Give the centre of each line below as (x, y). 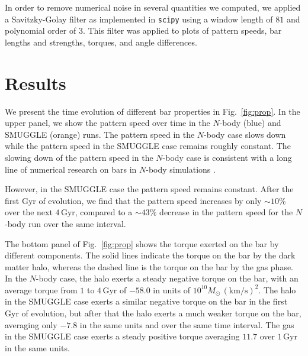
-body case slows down (245, 134)
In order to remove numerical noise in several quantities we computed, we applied (153, 7)
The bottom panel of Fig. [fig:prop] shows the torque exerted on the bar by (142, 243)
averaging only (31, 324)
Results (36, 82)
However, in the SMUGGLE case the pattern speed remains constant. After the (149, 189)
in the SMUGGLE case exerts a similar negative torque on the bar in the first (146, 301)
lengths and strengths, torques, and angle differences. (101, 42)
